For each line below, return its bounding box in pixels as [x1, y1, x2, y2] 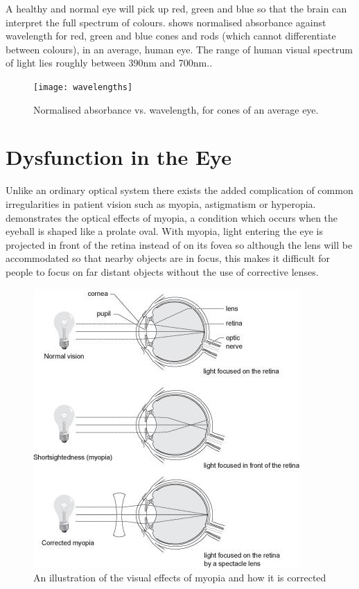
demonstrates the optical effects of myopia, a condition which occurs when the [6, 210, 338, 225]
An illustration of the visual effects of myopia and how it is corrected [33, 570, 326, 585]
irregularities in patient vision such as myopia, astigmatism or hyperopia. [6, 196, 316, 211]
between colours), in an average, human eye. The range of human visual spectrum [6, 42, 353, 56]
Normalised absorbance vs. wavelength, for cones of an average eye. [33, 102, 319, 116]
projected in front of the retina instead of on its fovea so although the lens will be [6, 237, 353, 252]
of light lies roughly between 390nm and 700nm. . [6, 55, 213, 70]
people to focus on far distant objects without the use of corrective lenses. [6, 264, 319, 279]
